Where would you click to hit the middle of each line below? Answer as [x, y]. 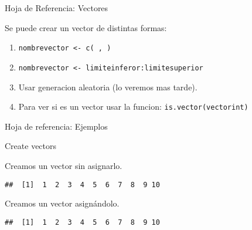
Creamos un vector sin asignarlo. [64, 165]
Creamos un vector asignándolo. [62, 203]
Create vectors [31, 146]
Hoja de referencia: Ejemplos [56, 126]
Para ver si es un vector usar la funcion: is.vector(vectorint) [133, 106]
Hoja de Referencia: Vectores [57, 8]
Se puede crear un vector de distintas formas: [86, 27]
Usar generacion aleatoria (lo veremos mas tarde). [108, 87]
